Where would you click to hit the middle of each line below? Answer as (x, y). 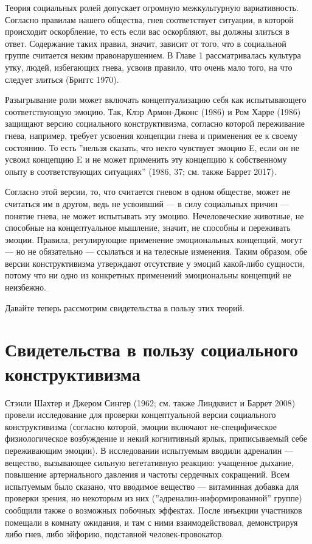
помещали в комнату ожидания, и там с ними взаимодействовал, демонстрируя (151, 522)
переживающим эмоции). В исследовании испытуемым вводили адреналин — (149, 450)
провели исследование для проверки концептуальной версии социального (140, 415)
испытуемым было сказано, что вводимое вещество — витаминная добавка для (152, 486)
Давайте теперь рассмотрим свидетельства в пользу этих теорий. (125, 307)
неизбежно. (26, 287)
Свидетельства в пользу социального (151, 349)
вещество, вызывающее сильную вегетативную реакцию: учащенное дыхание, (149, 462)
